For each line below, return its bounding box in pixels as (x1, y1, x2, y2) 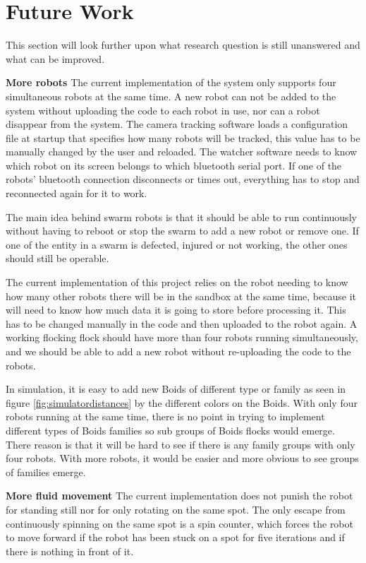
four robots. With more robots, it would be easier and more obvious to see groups (6, 451, 359, 466)
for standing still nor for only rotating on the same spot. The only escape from (6, 502, 346, 516)
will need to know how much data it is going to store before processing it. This (6, 302, 346, 317)
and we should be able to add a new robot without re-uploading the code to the (6, 344, 351, 358)
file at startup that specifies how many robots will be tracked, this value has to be (6, 130, 360, 145)
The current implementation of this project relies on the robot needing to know (6, 275, 348, 290)
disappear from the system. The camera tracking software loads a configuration (6, 117, 348, 131)
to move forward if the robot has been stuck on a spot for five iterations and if (6, 530, 345, 545)
